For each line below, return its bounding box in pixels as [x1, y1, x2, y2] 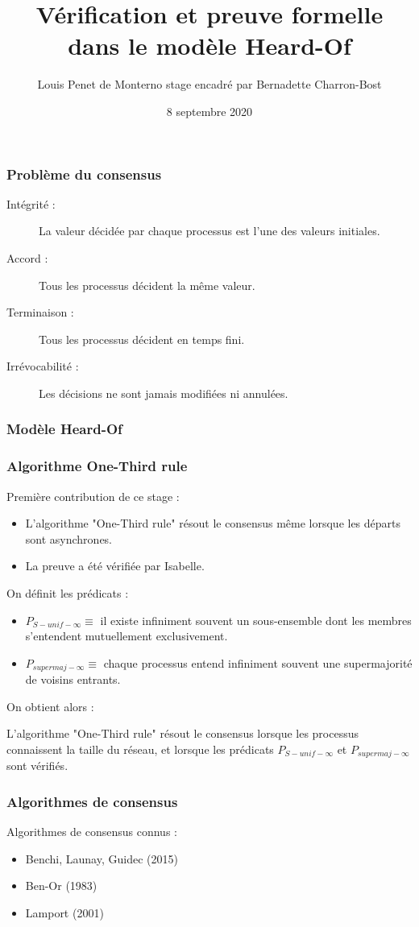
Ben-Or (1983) [25, 877, 97, 894]
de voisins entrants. [25, 671, 121, 688]
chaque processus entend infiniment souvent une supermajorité [103, 654, 413, 671]
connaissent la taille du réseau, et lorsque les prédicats [6, 741, 274, 757]
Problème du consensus [6, 163, 162, 184]
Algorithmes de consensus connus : [6, 823, 177, 840]
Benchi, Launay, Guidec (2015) [25, 850, 178, 867]
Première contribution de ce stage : [6, 487, 180, 504]
